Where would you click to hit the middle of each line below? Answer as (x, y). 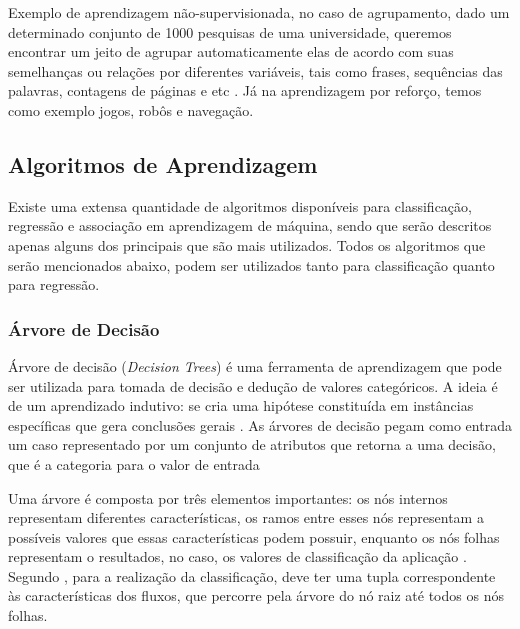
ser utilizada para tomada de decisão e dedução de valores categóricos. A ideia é (253, 385)
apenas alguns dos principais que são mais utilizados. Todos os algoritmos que (247, 244)
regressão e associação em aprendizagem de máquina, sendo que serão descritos (250, 225)
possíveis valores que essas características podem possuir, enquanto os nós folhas (254, 536)
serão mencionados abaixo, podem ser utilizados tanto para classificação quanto (251, 264)
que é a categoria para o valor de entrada (134, 463)
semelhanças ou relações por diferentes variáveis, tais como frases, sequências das (255, 70)
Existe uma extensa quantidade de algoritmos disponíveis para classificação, (240, 205)
